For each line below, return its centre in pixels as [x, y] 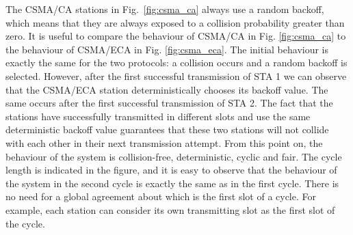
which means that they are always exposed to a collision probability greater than [175, 22]
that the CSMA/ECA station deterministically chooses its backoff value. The [167, 89]
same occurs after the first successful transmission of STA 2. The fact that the [169, 103]
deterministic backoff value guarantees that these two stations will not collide [167, 129]
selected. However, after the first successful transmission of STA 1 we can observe [176, 75]
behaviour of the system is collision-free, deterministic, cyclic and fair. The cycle [174, 156]
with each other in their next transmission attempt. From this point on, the [164, 142]
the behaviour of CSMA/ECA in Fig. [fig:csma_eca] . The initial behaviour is [167, 49]
